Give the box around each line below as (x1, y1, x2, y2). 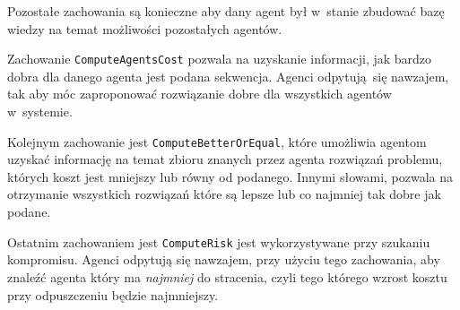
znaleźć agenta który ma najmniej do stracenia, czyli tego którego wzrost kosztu (7, 267, 447, 286)
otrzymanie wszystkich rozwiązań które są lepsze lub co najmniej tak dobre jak (7, 185, 441, 203)
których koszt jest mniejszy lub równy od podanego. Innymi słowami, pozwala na (7, 167, 454, 185)
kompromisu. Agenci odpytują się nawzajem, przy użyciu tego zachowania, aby (7, 250, 440, 269)
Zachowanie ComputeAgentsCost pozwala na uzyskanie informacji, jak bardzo (7, 49, 432, 68)
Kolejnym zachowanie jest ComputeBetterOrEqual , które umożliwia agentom (7, 132, 427, 151)
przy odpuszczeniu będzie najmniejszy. (7, 285, 219, 304)
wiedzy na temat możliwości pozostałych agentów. (7, 19, 282, 38)
